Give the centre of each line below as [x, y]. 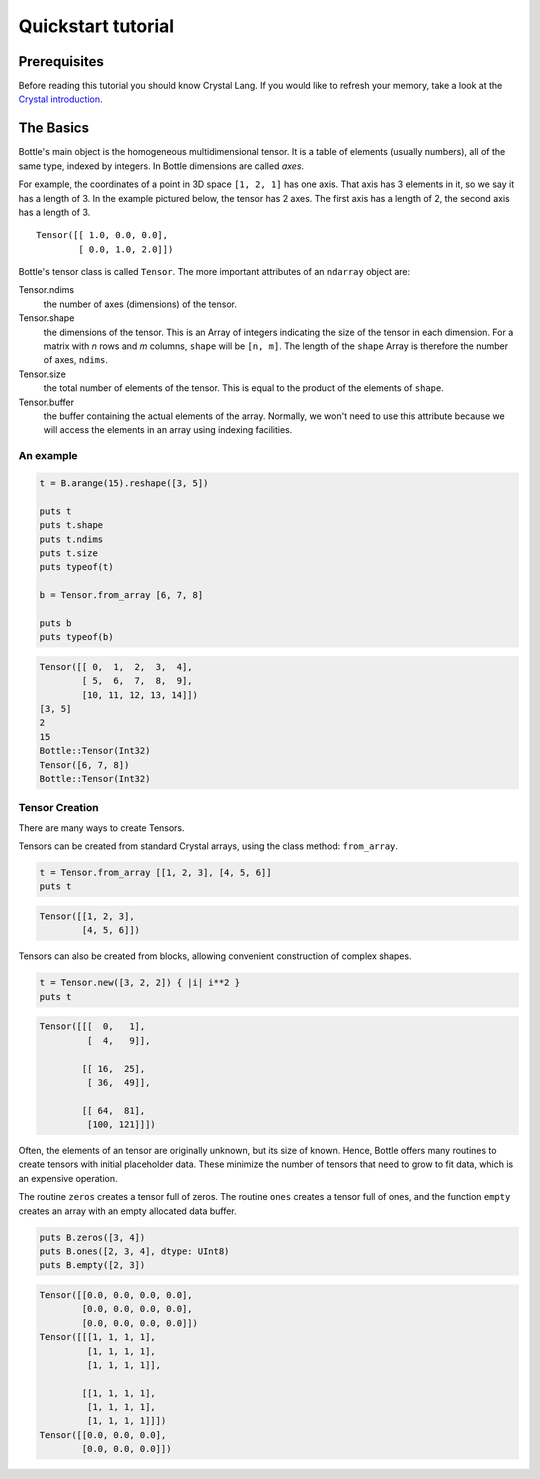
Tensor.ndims [46, 290]
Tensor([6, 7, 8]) [84, 764]
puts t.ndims [71, 539]
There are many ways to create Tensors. [101, 827]
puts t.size [69, 553]
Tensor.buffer [46, 402]
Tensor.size [42, 374]
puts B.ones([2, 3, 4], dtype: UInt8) [134, 1251]
